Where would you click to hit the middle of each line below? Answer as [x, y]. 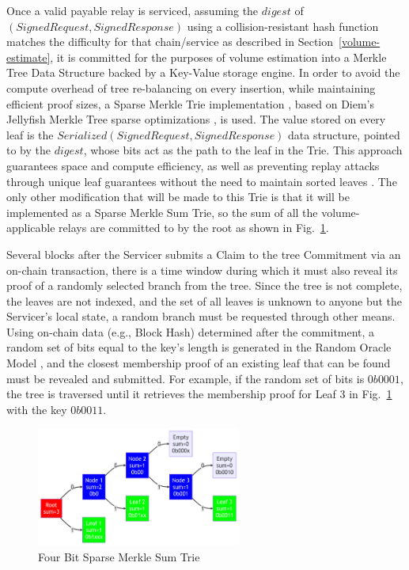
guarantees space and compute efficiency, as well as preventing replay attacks [193, 165]
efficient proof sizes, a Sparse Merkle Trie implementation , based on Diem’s [191, 103]
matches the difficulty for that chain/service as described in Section [170, 42]
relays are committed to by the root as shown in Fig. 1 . [194, 228]
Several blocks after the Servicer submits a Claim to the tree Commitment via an [204, 254]
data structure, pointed [344, 134]
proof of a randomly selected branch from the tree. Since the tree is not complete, [204, 285]
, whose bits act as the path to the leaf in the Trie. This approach [243, 150]
